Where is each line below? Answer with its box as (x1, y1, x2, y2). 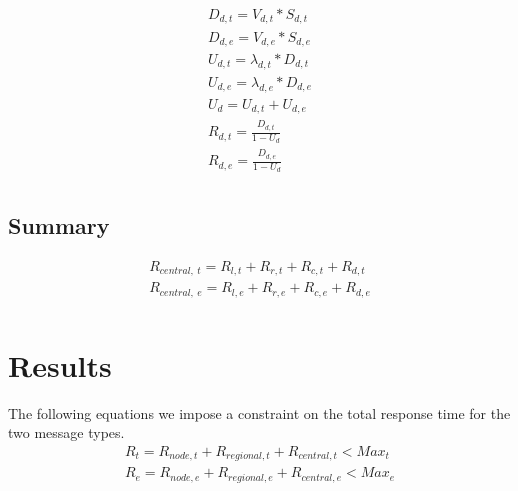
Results (8, 344, 112, 385)
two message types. (8, 422, 125, 443)
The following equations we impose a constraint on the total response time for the (8, 402, 511, 423)
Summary (8, 209, 110, 240)
